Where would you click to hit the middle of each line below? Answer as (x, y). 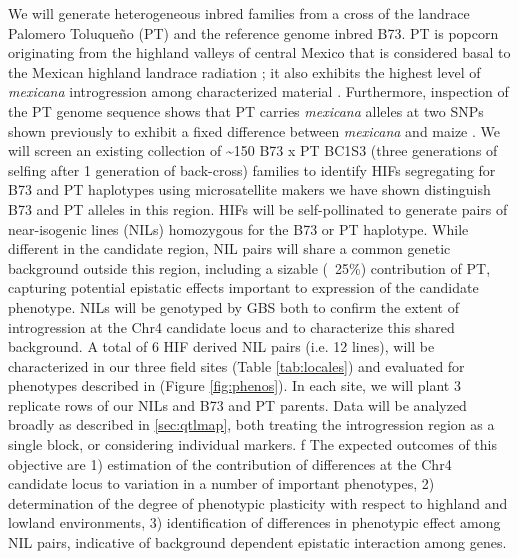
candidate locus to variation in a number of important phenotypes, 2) (221, 483)
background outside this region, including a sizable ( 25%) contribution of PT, (249, 267)
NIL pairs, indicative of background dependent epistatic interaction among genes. (257, 542)
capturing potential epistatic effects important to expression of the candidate (243, 287)
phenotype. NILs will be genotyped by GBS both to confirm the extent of (233, 306)
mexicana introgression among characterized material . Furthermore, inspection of (258, 91)
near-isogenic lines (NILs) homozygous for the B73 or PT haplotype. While (238, 228)
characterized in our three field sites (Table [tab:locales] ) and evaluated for (236, 365)
